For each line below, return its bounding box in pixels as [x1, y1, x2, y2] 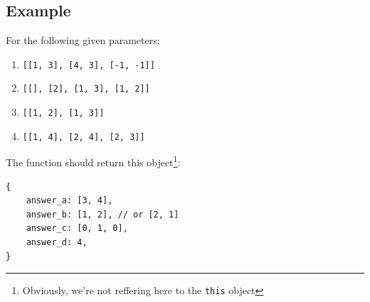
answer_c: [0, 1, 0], [26, 223, 128, 234]
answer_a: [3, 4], [26, 195, 113, 206]
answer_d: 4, [26, 237, 88, 248]
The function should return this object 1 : [6, 153, 181, 170]
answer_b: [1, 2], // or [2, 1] [26, 209, 179, 220]
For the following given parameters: [6, 33, 160, 48]
